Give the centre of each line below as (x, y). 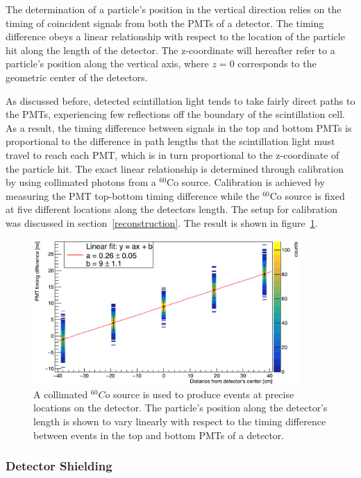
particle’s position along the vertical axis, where (107, 63)
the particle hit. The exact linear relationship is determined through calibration (175, 168)
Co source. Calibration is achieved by (246, 182)
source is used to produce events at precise (203, 394)
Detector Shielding (59, 466)
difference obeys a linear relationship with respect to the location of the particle (175, 36)
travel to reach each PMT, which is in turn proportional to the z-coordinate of (173, 154)
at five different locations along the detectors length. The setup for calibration (171, 209)
